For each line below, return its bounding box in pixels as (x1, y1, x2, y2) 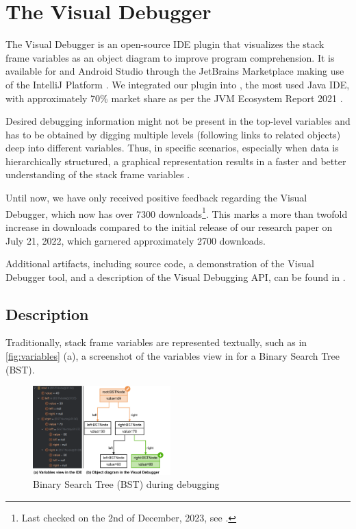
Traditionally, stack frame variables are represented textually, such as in (5, 335, 307, 349)
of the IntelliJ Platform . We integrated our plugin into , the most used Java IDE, (5, 77, 350, 91)
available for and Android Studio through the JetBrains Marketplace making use (5, 64, 344, 78)
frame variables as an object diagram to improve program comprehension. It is (5, 50, 335, 64)
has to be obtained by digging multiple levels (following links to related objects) (5, 127, 341, 141)
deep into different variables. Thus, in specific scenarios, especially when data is (5, 140, 339, 155)
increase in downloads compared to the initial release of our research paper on (5, 219, 333, 234)
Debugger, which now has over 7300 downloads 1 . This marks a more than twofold (5, 204, 348, 221)
